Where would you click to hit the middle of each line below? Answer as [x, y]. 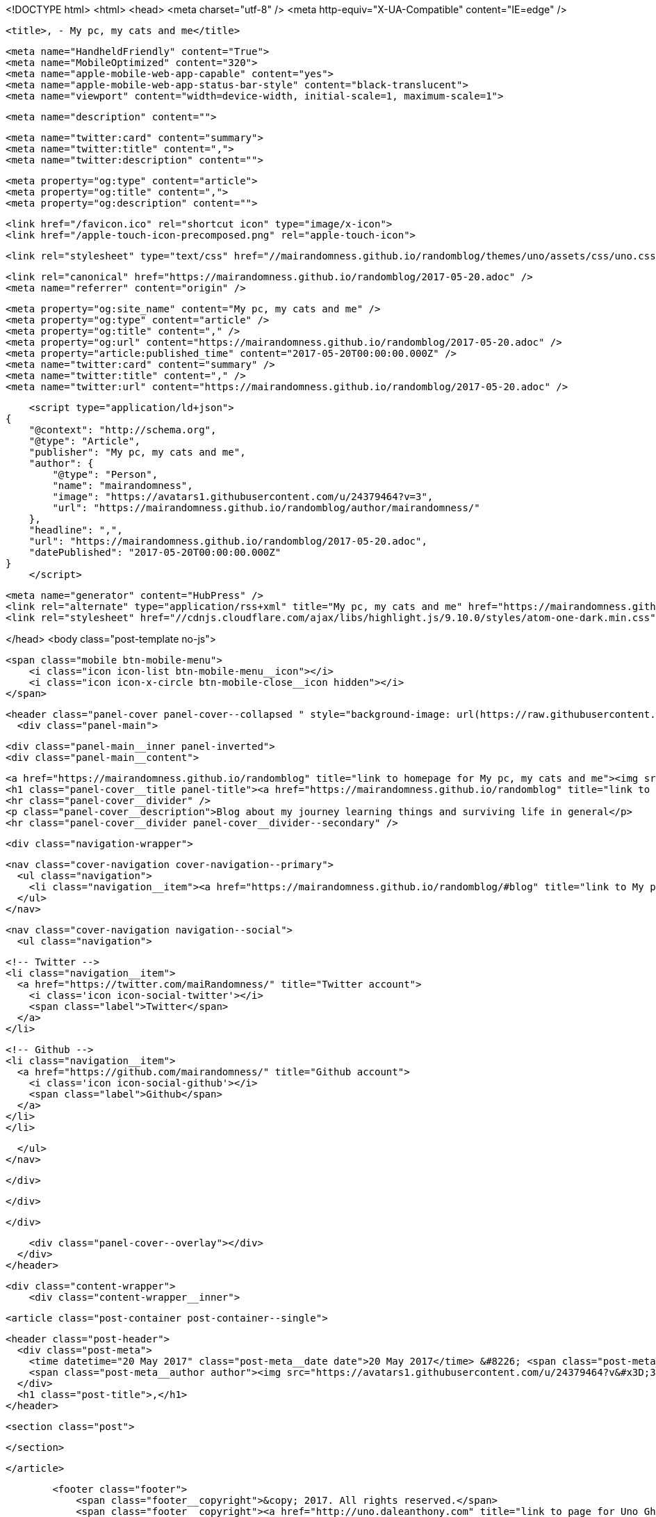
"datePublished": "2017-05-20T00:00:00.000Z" [155, 552]
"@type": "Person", [105, 474]
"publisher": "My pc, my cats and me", [137, 452]
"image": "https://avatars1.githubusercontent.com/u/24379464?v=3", [243, 497]
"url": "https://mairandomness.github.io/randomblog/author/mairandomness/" [266, 508]
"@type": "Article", [84, 441]
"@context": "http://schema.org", [123, 430]
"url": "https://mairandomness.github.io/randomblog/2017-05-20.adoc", [228, 541]
